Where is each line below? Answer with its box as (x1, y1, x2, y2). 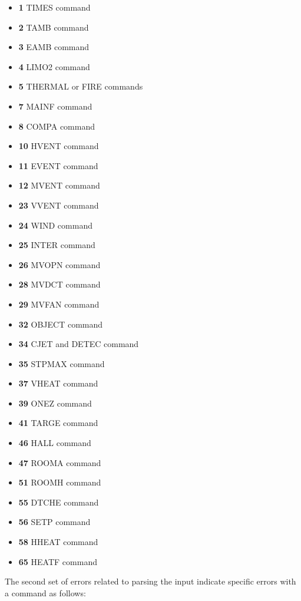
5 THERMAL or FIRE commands (18, 80, 143, 93)
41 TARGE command (18, 417, 98, 429)
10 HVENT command (18, 140, 99, 152)
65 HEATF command (18, 555, 97, 567)
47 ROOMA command (18, 456, 101, 468)
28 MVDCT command (18, 278, 101, 290)
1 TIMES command (18, 1, 91, 13)
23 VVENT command (18, 199, 99, 211)
